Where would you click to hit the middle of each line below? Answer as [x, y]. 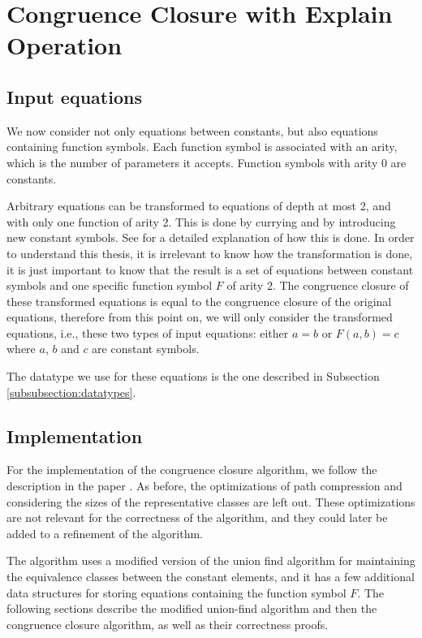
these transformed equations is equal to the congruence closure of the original [199, 301]
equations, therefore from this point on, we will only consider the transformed [200, 317]
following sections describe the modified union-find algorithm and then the [192, 608]
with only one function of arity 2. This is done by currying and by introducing [201, 221]
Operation [65, 45]
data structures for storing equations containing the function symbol [177, 592]
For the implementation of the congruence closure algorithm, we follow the [192, 470]
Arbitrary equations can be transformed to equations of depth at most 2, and [199, 206]
